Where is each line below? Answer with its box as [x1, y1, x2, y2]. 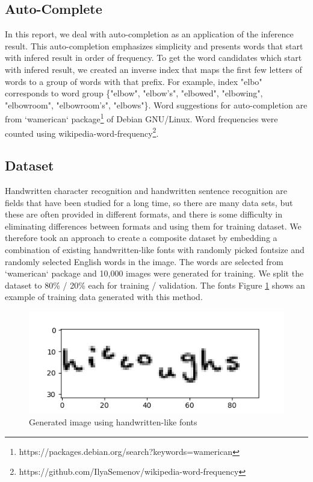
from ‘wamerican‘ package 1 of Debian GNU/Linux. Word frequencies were [5, 111, 278, 125]
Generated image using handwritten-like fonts [29, 416, 197, 428]
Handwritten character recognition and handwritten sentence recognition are [5, 184, 287, 197]
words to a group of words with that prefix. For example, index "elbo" [5, 75, 262, 87]
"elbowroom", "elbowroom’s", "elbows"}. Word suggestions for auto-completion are [5, 98, 308, 111]
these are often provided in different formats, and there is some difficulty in [5, 208, 282, 221]
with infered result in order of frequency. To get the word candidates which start [5, 51, 302, 64]
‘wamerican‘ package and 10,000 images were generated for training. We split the [5, 267, 304, 280]
